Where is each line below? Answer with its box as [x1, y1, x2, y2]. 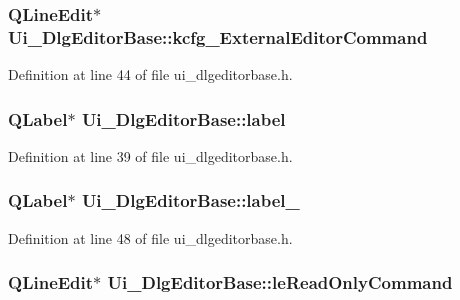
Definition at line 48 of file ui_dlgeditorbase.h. [8, 227, 293, 248]
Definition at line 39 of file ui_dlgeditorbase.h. [8, 145, 293, 166]
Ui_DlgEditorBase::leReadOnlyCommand [107, 270, 453, 295]
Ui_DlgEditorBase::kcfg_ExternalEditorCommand [8, 24, 428, 49]
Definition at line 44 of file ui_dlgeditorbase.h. [8, 64, 293, 85]
